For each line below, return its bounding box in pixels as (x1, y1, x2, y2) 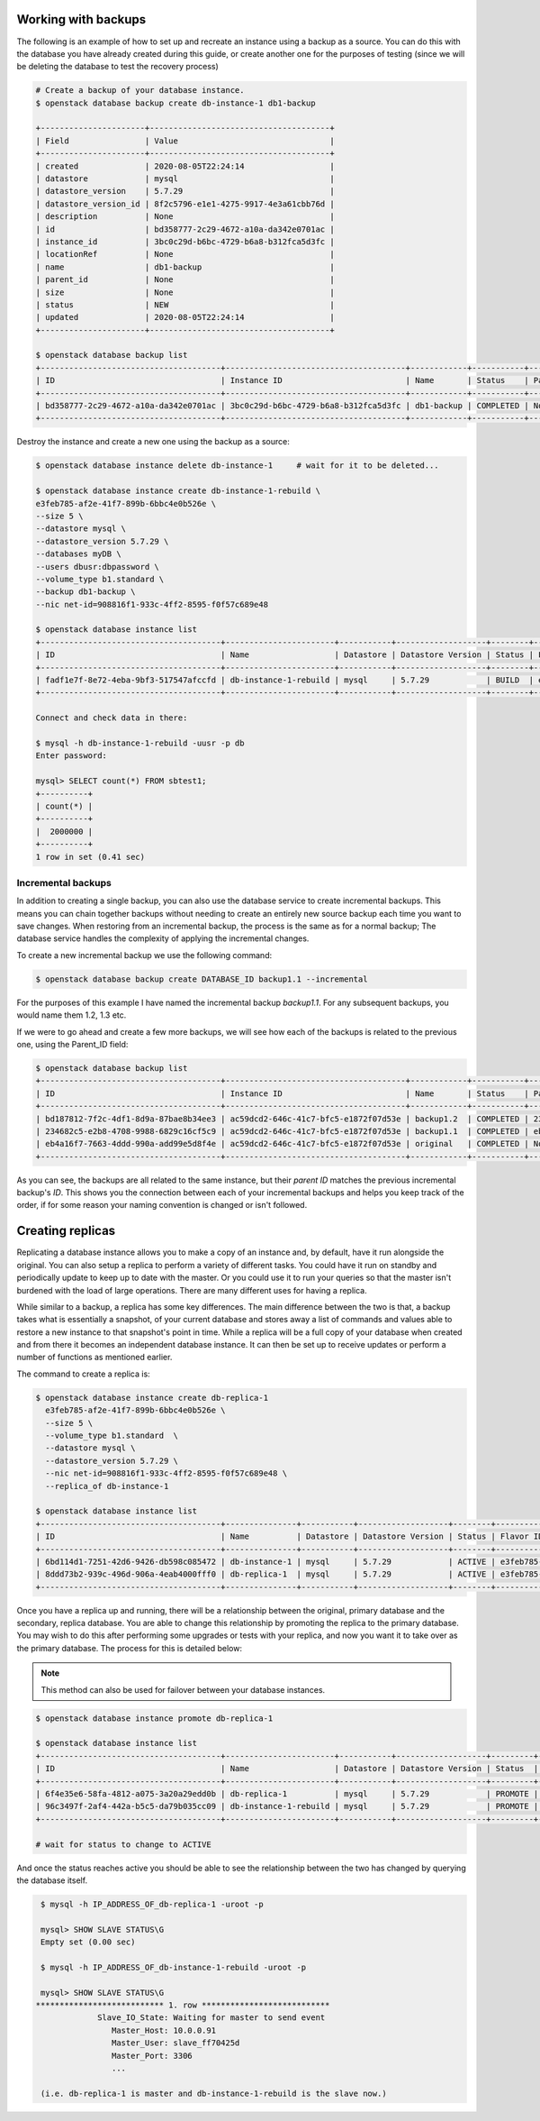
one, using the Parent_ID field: (16, 1038, 129, 1049)
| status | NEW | (35, 299, 335, 310)
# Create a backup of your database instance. (35, 86, 245, 96)
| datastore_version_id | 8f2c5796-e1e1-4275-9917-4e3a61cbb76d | (35, 198, 335, 209)
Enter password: (35, 751, 108, 761)
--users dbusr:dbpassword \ (35, 562, 159, 571)
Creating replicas (16, 1223, 116, 1239)
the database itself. (16, 1875, 88, 1886)
